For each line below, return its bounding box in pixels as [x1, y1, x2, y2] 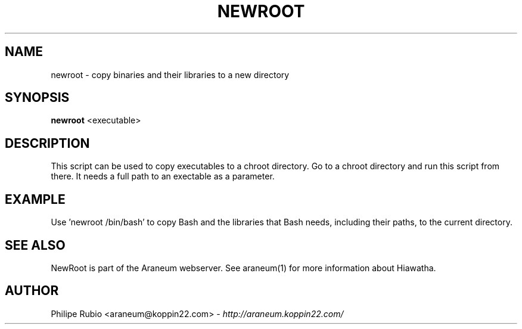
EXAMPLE [5, 191, 66, 207]
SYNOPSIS [5, 90, 70, 105]
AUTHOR [5, 283, 59, 299]
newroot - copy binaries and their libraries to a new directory [51, 69, 290, 80]
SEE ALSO [5, 237, 66, 253]
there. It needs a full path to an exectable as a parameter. [51, 171, 275, 182]
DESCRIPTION [5, 135, 90, 151]
